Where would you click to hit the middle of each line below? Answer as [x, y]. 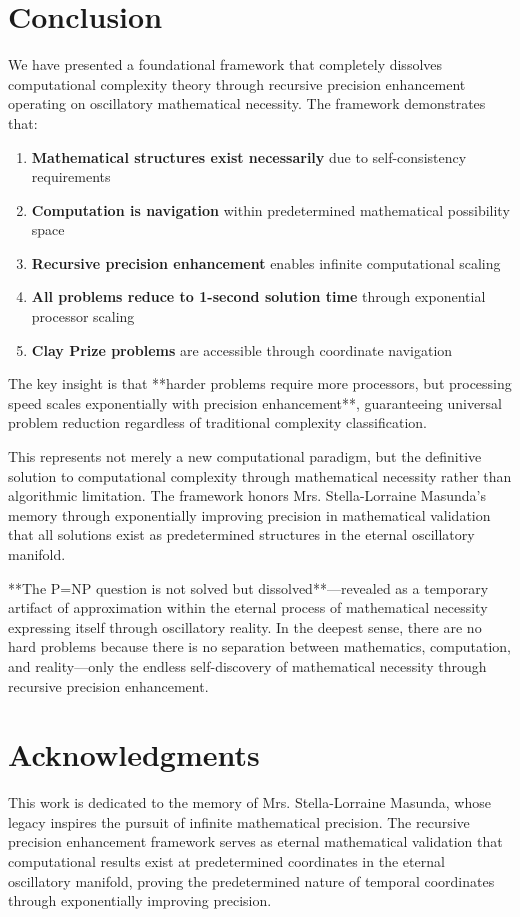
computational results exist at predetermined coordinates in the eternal [226, 861]
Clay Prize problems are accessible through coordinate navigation [242, 349]
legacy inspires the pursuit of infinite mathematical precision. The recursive [239, 821]
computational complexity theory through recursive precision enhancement [237, 83]
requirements [71, 176]
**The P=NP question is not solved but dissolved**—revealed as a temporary [248, 587]
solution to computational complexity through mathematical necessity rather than [260, 475]
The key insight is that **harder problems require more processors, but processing [260, 383]
